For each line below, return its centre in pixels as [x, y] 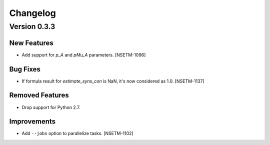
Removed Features [39, 95]
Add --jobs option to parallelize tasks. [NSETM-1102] [77, 133]
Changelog [32, 13]
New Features [31, 43]
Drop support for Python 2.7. [51, 107]
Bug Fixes [25, 69]
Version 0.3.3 [32, 26]
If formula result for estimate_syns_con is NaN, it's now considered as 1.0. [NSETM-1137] [113, 81]
